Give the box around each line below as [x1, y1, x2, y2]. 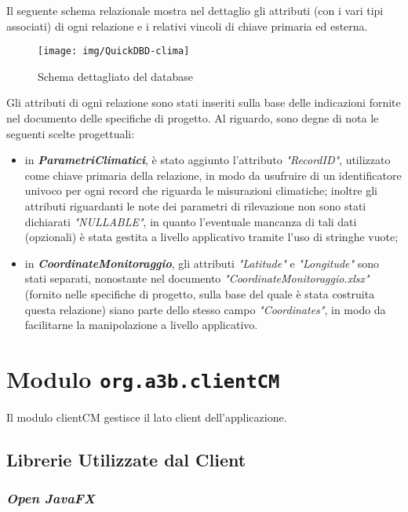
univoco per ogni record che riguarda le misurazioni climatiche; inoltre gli [24, 182, 377, 199]
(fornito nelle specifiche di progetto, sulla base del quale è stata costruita [24, 285, 375, 302]
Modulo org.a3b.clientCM [6, 362, 280, 394]
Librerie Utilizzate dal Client [6, 447, 246, 471]
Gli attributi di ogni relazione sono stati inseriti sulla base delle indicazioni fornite [6, 94, 401, 111]
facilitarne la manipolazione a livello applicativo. [24, 316, 258, 333]
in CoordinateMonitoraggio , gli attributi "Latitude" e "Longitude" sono [24, 254, 380, 271]
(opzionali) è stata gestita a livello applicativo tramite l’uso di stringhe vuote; [24, 229, 399, 245]
